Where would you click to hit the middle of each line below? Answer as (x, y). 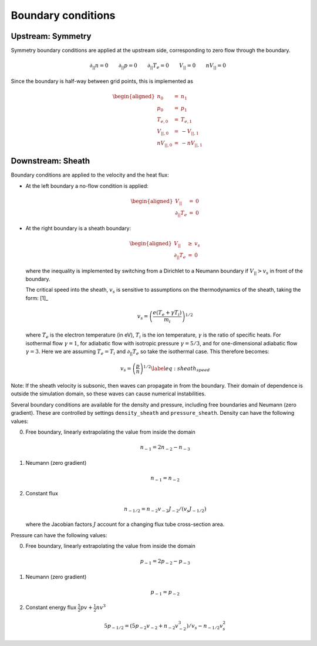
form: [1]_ (37, 298)
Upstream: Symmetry (51, 36)
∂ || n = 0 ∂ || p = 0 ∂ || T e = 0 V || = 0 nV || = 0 (158, 66)
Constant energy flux (51, 607)
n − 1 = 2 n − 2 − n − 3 (165, 448)
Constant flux (42, 494)
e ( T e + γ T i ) (167, 313)
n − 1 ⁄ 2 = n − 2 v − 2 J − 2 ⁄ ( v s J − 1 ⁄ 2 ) (165, 510)
